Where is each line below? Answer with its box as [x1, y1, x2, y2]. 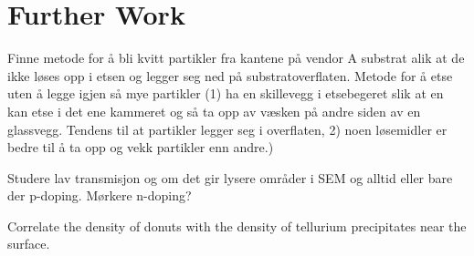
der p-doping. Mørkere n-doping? [7, 186, 192, 205]
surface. [7, 234, 50, 253]
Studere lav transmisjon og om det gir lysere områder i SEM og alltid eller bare [7, 168, 453, 187]
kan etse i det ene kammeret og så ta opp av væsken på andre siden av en [7, 101, 421, 120]
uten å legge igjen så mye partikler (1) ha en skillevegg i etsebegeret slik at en [7, 84, 444, 103]
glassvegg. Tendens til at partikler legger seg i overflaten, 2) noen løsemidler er [7, 119, 448, 138]
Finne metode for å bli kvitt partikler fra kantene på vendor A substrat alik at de [7, 48, 465, 67]
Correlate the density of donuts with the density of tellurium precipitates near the [7, 216, 467, 235]
